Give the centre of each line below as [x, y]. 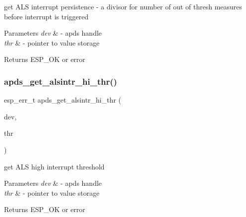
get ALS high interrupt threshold [54, 166]
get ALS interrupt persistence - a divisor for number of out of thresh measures [123, 6]
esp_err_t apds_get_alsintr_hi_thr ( [63, 100]
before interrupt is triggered [46, 16]
